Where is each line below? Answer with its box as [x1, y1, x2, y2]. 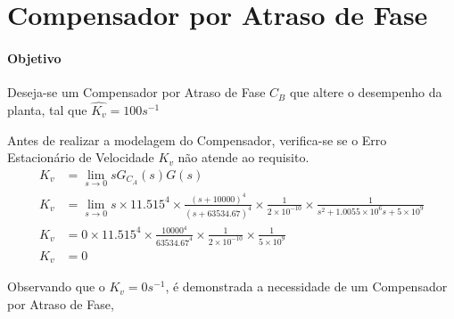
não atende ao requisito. [177, 148, 310, 167]
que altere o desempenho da [289, 83, 442, 102]
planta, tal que [7, 100, 87, 119]
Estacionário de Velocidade [7, 148, 154, 167]
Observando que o [7, 277, 105, 296]
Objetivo [7, 48, 62, 67]
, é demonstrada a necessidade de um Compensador [165, 277, 448, 296]
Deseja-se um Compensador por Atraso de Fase [7, 83, 266, 102]
